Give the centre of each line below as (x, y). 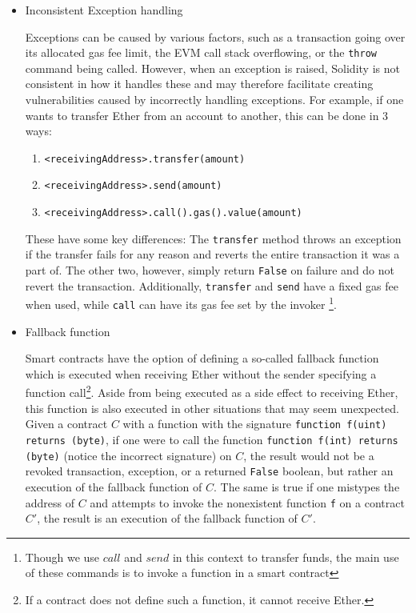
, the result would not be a (309, 455)
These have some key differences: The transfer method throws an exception (213, 238)
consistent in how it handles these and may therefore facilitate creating (199, 84)
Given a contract (66, 424)
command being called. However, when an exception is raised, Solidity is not (212, 68)
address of (50, 502)
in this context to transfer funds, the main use (286, 557)
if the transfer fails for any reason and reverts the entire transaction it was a (212, 254)
